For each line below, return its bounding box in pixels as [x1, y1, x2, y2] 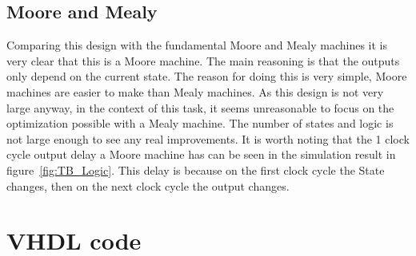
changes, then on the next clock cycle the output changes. [6, 177, 290, 194]
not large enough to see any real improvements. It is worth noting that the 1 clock [6, 130, 410, 147]
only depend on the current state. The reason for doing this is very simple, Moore [6, 68, 407, 85]
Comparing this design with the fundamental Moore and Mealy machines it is [6, 37, 388, 53]
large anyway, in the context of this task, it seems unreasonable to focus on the [6, 99, 394, 116]
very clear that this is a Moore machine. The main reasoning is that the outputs [6, 52, 400, 69]
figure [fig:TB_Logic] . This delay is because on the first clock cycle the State [6, 161, 385, 178]
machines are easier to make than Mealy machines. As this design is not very [6, 83, 384, 100]
